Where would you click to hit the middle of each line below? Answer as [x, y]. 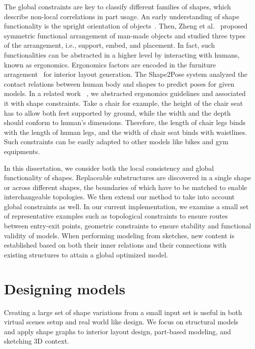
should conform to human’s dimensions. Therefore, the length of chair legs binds [125, 122]
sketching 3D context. [37, 341]
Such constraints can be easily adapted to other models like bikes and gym [116, 142]
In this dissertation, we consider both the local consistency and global [109, 168]
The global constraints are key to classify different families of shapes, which [117, 6]
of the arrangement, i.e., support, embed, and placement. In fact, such [110, 45]
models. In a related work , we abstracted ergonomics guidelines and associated [125, 93]
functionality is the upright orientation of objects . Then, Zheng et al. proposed [126, 26]
